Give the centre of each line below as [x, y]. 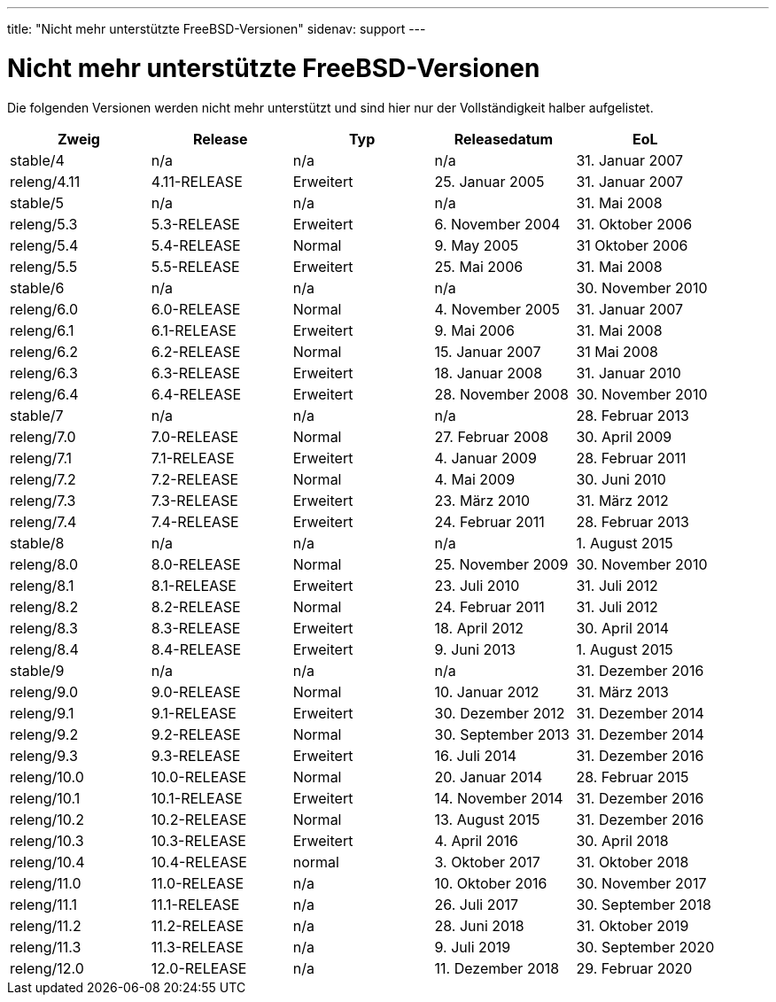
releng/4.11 [45, 181]
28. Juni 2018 [479, 925]
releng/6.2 [44, 351]
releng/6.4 [44, 394]
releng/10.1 [45, 798]
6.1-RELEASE [194, 330]
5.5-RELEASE [195, 266]
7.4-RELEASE [195, 521]
